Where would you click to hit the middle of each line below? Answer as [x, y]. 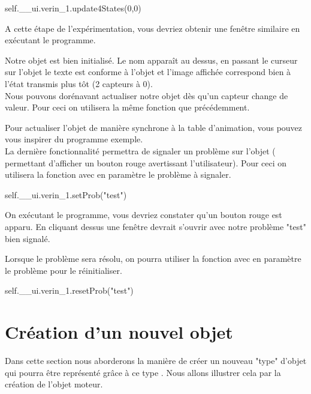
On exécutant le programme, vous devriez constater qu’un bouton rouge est [144, 215]
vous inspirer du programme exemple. [74, 139]
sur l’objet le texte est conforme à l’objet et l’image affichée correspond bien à [148, 72]
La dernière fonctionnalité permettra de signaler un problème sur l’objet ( [140, 150]
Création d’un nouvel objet [119, 332]
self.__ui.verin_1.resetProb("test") [69, 290]
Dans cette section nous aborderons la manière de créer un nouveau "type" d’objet [156, 360]
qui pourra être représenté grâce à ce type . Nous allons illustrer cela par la [143, 372]
